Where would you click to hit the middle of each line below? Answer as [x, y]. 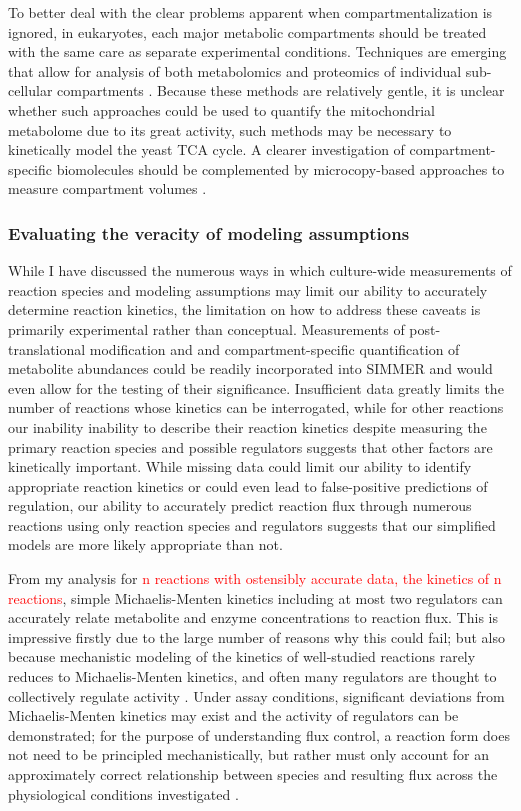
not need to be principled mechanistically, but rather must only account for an [249, 754]
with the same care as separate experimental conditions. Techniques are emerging [257, 51]
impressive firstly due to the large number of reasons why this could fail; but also [256, 636]
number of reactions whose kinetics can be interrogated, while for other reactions [256, 407]
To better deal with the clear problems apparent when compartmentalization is [250, 12]
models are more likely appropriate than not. [145, 544]
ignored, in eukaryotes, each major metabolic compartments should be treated [247, 31]
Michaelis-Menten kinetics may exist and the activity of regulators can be [233, 715]
